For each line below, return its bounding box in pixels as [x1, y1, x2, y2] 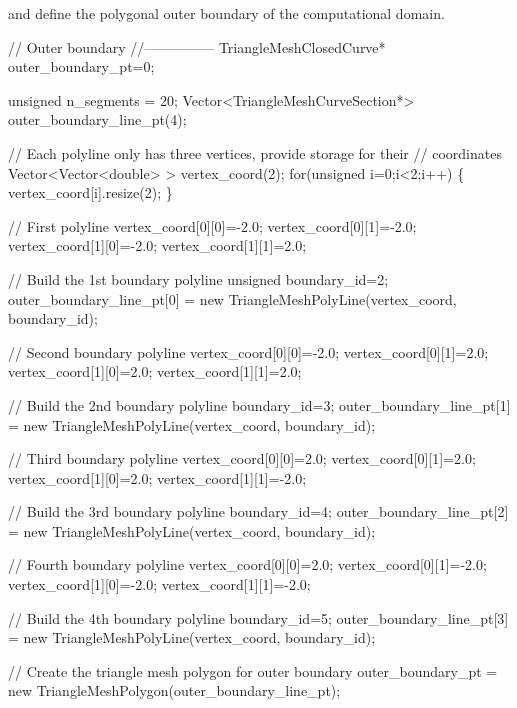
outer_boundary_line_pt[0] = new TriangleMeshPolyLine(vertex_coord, [8, 288, 457, 309]
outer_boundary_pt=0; [8, 56, 155, 77]
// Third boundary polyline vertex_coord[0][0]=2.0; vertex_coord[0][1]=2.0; [8, 448, 476, 469]
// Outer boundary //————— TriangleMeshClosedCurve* [8, 36, 386, 57]
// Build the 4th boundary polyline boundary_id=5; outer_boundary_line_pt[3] [8, 607, 509, 628]
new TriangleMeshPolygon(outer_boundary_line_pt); [8, 680, 341, 701]
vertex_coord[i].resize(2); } [8, 182, 173, 203]
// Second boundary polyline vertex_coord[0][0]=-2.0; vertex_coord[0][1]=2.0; [8, 341, 489, 362]
